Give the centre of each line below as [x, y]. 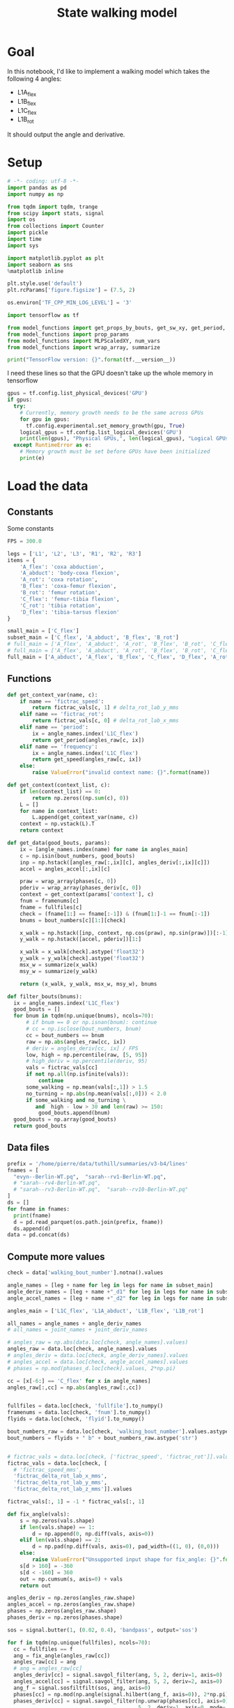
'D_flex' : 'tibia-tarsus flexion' [70, 612]
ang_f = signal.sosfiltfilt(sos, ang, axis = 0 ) [82, 1688]
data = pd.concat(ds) [39, 1235]
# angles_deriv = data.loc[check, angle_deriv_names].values [98, 1356]
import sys [23, 245]
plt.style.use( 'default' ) [45, 284]
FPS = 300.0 [24, 541]
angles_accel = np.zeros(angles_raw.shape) [71, 1605]
